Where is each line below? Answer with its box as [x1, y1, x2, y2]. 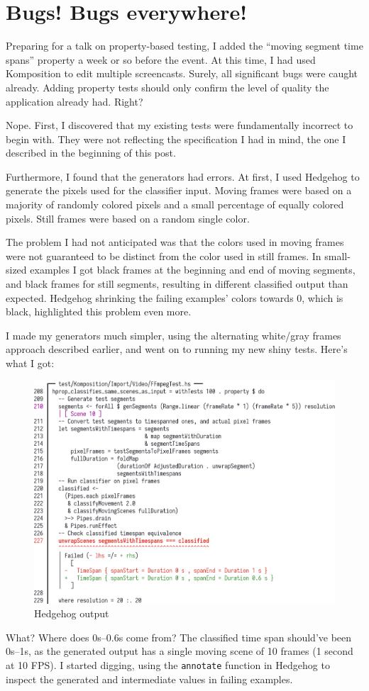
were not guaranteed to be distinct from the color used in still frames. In [6, 248, 321, 263]
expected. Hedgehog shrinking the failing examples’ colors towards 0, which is [6, 290, 343, 305]
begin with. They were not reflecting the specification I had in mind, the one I [6, 131, 346, 146]
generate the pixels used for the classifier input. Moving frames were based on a [6, 183, 352, 198]
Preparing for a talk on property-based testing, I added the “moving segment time [6, 38, 363, 53]
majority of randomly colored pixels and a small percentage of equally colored [6, 197, 344, 212]
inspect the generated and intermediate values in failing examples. [6, 671, 293, 686]
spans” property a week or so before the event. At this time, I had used [6, 52, 316, 67]
